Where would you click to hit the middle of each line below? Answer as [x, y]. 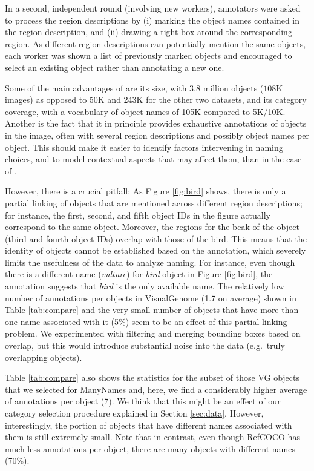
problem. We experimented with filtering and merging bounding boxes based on [153, 333]
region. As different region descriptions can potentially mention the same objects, [155, 43]
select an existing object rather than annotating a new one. [115, 67]
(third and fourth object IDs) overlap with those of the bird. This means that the [156, 238]
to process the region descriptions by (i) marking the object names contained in [152, 20]
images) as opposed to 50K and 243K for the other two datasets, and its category [156, 100]
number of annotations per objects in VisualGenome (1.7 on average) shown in [151, 298]
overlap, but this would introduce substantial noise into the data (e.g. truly [145, 345]
